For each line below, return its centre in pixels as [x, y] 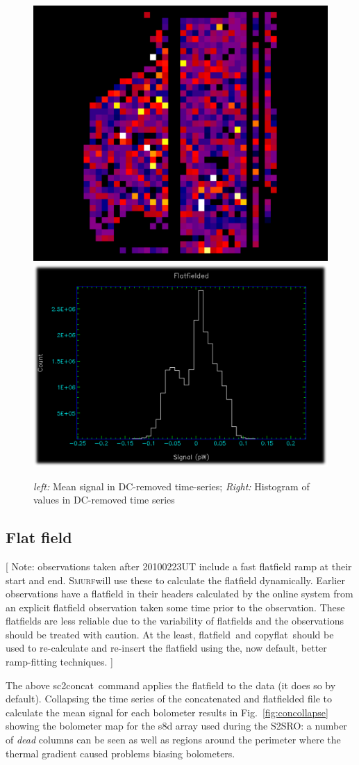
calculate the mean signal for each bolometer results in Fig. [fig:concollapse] [167, 712]
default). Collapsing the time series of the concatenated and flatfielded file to [169, 699]
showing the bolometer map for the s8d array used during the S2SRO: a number [176, 726]
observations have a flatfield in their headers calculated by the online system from [179, 594]
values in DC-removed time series [104, 500]
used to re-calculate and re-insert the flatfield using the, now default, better [166, 648]
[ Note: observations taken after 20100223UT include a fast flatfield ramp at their [179, 566]
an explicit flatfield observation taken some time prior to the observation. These [175, 607]
